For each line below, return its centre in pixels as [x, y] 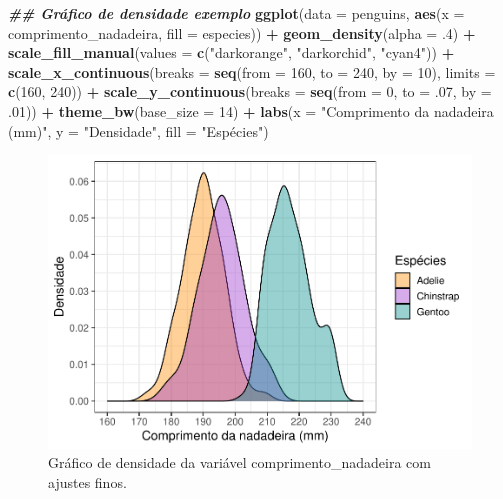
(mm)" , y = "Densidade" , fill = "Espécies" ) [138, 130]
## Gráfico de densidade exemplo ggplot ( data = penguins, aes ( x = [236, 13]
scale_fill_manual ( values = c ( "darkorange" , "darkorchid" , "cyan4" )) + [231, 52]
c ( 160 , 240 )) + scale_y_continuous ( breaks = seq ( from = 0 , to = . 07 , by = [250, 91]
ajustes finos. [87, 481]
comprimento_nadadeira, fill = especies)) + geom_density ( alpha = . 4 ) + [242, 32]
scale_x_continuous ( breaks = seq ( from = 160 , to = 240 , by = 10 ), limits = [252, 71]
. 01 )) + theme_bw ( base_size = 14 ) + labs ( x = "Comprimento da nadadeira [251, 110]
